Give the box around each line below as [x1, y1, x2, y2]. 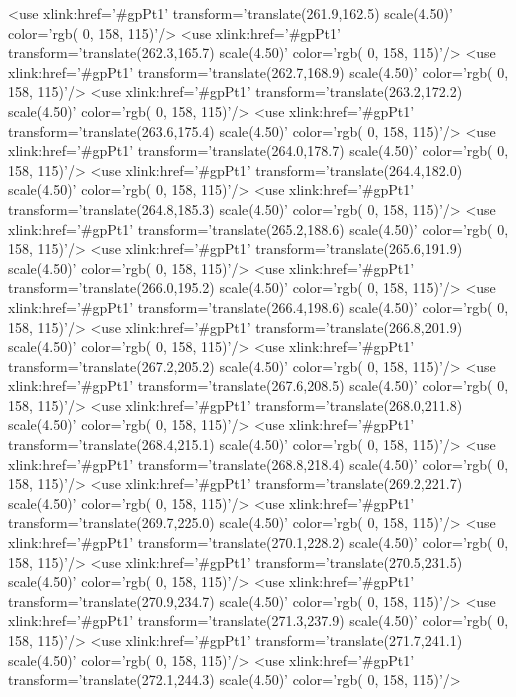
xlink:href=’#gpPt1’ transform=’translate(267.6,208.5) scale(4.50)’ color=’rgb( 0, [8, 375, 509, 396]
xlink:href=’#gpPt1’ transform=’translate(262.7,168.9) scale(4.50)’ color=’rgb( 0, [8, 61, 509, 82]
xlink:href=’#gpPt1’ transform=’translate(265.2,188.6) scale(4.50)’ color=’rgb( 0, [8, 218, 509, 239]
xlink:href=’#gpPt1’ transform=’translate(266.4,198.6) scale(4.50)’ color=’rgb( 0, [8, 296, 509, 317]
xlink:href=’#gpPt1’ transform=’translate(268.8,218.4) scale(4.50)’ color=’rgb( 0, [8, 453, 509, 474]
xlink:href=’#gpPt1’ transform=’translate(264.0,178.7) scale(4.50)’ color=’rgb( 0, [8, 140, 509, 161]
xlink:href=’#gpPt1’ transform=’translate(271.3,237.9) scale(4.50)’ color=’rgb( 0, [8, 610, 509, 631]
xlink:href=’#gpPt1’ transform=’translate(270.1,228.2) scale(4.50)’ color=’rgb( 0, [8, 532, 509, 553]
